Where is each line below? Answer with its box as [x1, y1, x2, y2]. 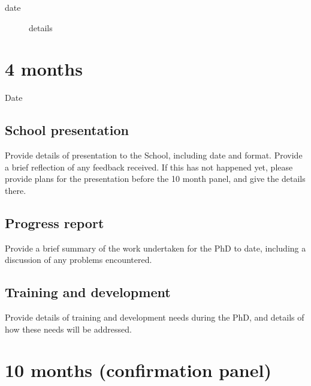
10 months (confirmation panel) [5, 358, 271, 382]
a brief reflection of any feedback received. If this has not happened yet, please [5, 160, 293, 173]
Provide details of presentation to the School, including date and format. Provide [5, 149, 303, 161]
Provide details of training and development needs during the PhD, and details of [5, 311, 304, 324]
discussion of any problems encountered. [5, 253, 152, 266]
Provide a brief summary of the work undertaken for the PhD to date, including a [5, 241, 306, 254]
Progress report [5, 213, 104, 232]
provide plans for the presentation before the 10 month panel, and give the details [5, 172, 306, 185]
